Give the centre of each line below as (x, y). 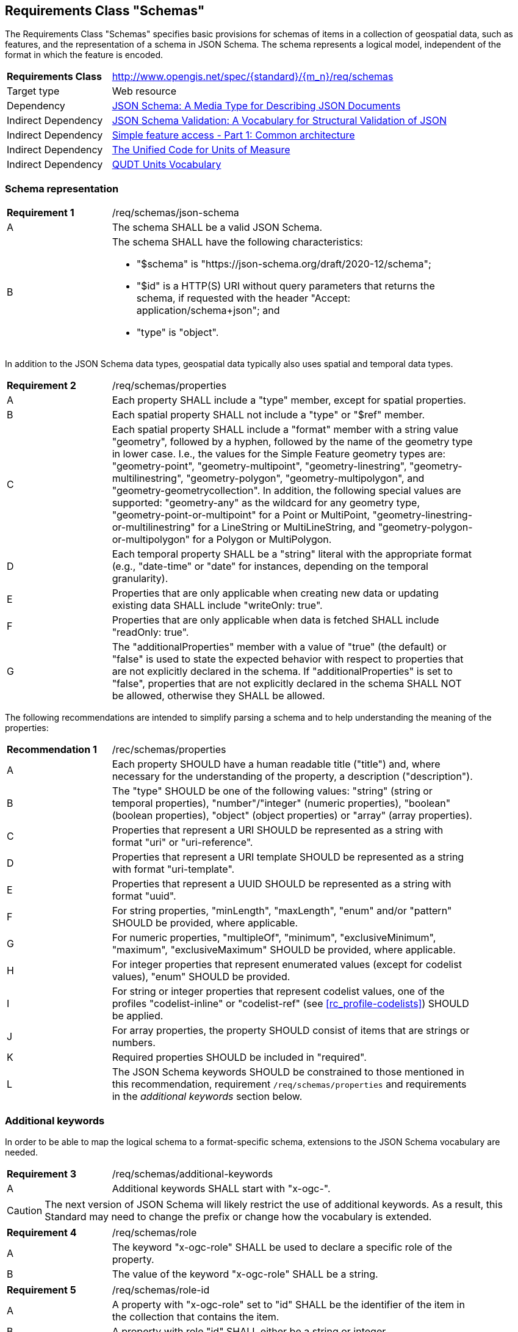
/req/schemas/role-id (161, 1290)
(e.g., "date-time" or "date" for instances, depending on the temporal (270, 566)
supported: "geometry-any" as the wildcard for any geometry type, (266, 503)
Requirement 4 (42, 1232)
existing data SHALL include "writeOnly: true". (217, 606)
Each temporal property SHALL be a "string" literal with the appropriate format (292, 554)
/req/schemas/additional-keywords (192, 1174)
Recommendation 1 (52, 750)
